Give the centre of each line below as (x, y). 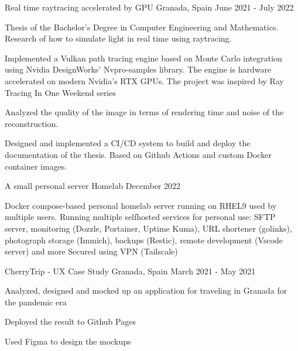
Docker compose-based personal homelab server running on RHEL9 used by (141, 205)
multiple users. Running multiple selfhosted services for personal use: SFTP (140, 217)
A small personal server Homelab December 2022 (93, 186)
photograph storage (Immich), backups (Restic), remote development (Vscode (144, 240)
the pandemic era (36, 302)
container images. (36, 166)
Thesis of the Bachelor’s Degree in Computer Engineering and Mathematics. (142, 27)
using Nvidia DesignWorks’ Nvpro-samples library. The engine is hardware (138, 69)
